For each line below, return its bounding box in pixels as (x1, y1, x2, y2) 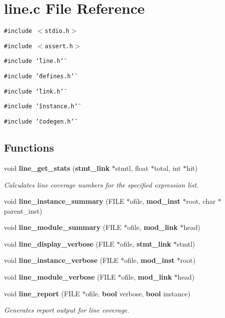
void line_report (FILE (4, 288, 80, 298)
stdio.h (45, 28, 70, 35)
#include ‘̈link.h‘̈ (4, 88, 64, 95)
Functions (4, 140, 54, 155)
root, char (186, 196, 216, 206)
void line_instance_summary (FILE (4, 196, 124, 206)
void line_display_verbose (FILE (4, 238, 114, 249)
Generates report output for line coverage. (4, 305, 130, 315)
